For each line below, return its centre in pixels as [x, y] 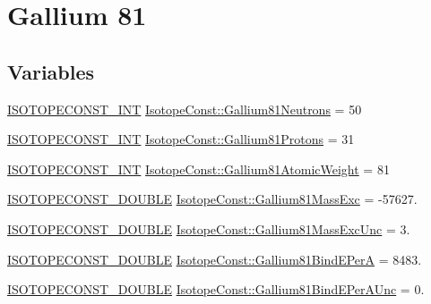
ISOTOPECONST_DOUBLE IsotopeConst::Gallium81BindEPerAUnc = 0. [216, 289]
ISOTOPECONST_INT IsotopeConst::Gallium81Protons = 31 [181, 139]
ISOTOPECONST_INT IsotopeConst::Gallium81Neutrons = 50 [185, 109]
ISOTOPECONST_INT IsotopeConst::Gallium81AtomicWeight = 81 [198, 169]
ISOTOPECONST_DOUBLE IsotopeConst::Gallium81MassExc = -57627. [212, 199]
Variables [51, 71]
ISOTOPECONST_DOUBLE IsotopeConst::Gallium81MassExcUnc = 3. [209, 228]
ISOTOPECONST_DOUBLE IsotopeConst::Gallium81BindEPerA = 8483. [215, 259]
